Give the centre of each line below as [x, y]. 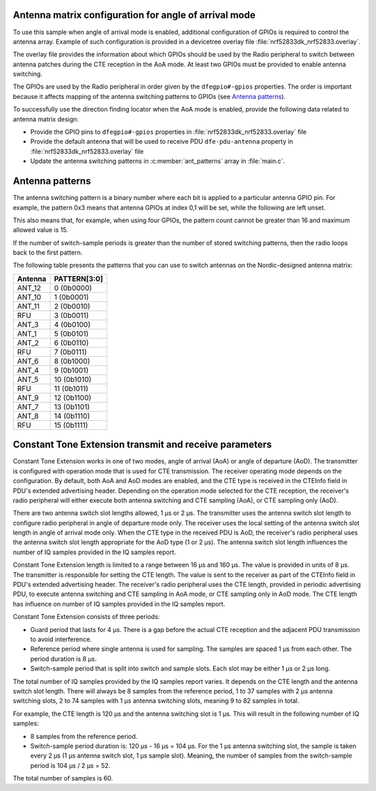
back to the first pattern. [48, 253]
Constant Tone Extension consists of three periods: [86, 617]
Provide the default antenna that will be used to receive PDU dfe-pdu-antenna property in [162, 141]
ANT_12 [29, 288]
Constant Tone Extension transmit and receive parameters [142, 445]
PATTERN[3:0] [79, 279]
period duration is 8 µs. [63, 659]
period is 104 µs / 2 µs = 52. [70, 765]
